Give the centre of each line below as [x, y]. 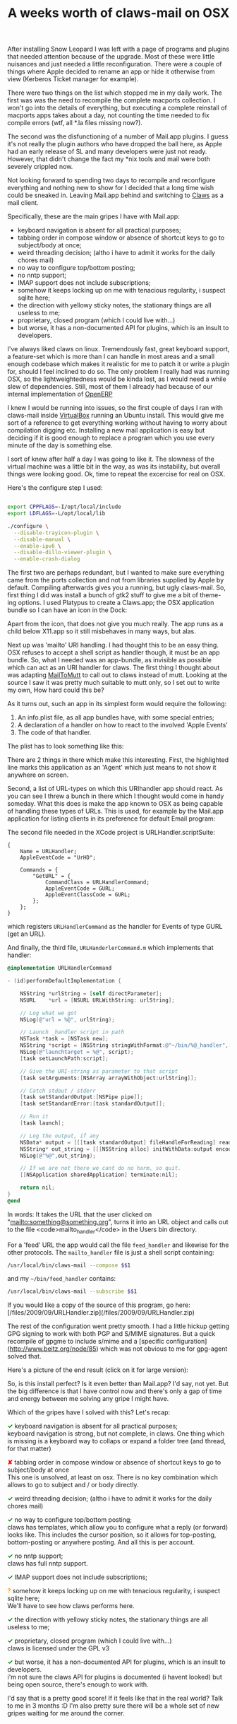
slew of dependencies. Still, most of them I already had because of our [110, 387]
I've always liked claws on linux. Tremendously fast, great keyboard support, [119, 349]
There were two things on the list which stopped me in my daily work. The [115, 93]
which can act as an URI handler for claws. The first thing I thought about [114, 668]
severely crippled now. [40, 167]
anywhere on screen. [38, 775]
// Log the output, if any [60, 1136]
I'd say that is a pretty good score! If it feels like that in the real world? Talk [115, 1699]
